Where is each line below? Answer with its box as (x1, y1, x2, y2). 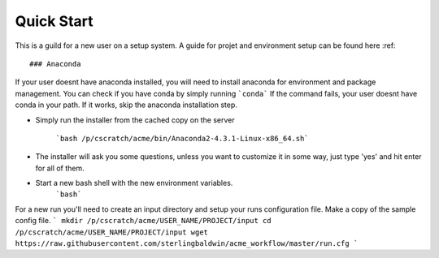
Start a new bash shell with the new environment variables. (35, 178, 233, 188)
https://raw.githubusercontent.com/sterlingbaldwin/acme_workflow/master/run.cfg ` (15, 239, 359, 248)
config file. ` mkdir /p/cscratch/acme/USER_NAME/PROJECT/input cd (15, 216, 272, 226)
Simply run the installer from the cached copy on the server (35, 114, 235, 125)
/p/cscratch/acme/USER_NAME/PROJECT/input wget (15, 227, 209, 237)
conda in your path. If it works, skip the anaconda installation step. (15, 100, 237, 110)
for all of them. (35, 163, 85, 173)
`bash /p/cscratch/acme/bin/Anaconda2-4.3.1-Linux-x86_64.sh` (55, 134, 309, 143)
